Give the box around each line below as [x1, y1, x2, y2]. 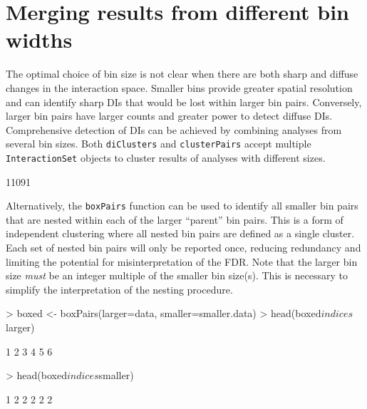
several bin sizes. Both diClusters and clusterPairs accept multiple [6, 136, 311, 151]
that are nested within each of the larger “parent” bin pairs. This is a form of [6, 212, 343, 227]
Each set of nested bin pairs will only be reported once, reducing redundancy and [6, 240, 361, 255]
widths [6, 25, 73, 54]
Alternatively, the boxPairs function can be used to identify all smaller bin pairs [6, 198, 358, 213]
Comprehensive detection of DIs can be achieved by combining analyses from [6, 122, 342, 137]
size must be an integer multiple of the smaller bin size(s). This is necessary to [6, 268, 348, 283]
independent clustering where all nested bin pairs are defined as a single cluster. [6, 226, 355, 241]
